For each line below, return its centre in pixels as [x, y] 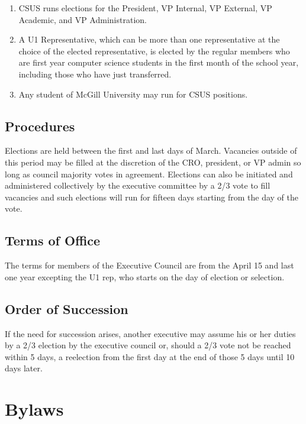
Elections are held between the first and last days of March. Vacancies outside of [151, 150]
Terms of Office [53, 240]
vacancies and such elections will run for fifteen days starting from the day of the [152, 197]
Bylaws [34, 409]
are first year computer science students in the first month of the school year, [159, 62]
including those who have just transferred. [95, 74]
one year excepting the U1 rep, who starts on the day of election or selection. [145, 276]
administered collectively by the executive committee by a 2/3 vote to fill [138, 185]
